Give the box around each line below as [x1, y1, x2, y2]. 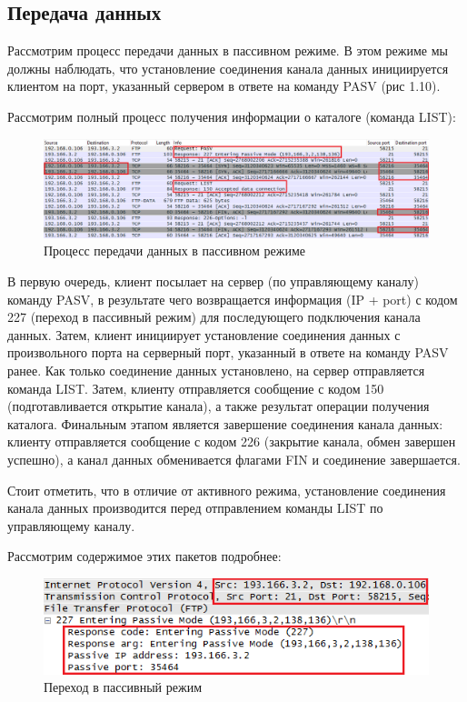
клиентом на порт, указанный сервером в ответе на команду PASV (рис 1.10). [7, 76, 441, 95]
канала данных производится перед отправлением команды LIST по [7, 498, 383, 517]
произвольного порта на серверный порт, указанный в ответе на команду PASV [7, 343, 449, 362]
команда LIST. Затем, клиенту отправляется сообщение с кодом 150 [7, 378, 384, 397]
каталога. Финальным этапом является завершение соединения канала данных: [7, 414, 443, 433]
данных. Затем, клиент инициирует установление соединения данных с [7, 325, 401, 344]
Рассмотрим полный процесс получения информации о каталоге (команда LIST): [7, 106, 456, 125]
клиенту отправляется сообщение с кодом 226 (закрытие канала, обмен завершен [7, 432, 456, 451]
